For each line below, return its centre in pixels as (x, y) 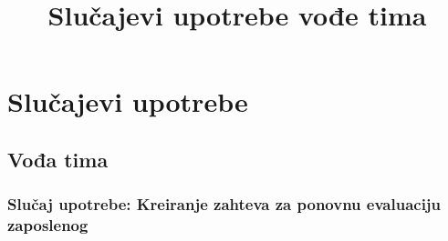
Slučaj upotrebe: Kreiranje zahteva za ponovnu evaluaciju (224, 204)
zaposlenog (48, 225)
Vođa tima (58, 159)
